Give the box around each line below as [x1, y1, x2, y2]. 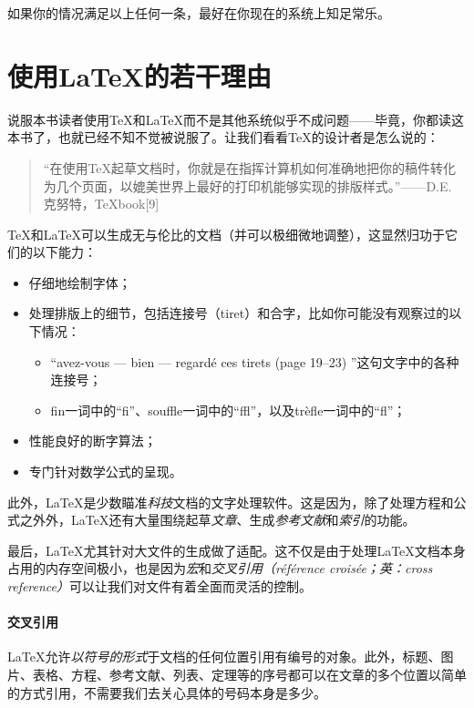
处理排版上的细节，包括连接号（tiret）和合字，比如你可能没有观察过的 [28, 303, 449, 323]
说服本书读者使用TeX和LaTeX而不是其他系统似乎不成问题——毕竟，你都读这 [7, 109, 465, 128]
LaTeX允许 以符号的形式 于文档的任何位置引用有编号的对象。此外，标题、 [7, 647, 441, 666]
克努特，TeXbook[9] [43, 194, 160, 213]
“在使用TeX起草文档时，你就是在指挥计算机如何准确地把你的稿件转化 [43, 158, 457, 177]
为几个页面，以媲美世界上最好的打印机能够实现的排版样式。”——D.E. [43, 176, 452, 195]
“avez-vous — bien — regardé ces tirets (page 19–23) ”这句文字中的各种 [50, 352, 459, 371]
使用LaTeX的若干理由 [7, 56, 272, 94]
